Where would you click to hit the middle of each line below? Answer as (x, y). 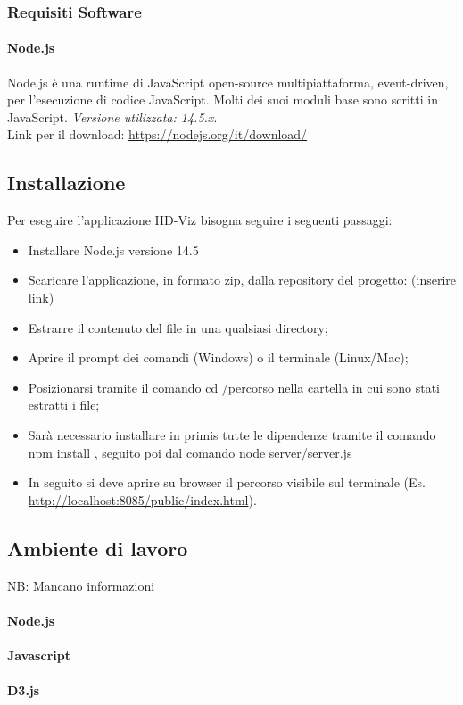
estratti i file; (64, 405)
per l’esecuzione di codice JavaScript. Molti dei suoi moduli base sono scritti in (223, 100)
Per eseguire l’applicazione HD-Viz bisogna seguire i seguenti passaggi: (200, 220)
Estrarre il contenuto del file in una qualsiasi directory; (178, 327)
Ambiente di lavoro (98, 547)
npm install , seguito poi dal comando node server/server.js (190, 452)
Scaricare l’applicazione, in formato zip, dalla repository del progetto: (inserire (242, 280)
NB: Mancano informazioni (81, 585)
